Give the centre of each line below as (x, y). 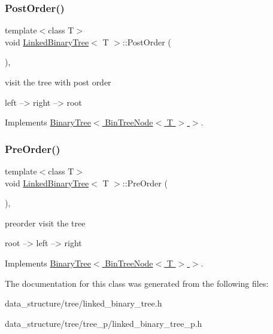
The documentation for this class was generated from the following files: (137, 283)
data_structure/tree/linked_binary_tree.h (84, 303)
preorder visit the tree (45, 223)
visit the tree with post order (58, 82)
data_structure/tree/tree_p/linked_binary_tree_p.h (104, 323)
